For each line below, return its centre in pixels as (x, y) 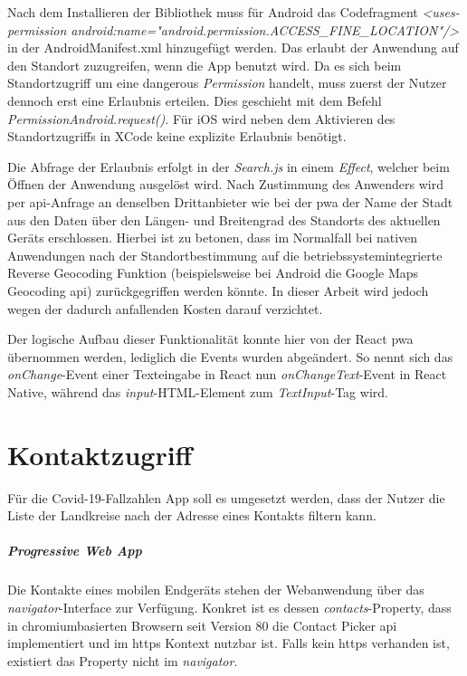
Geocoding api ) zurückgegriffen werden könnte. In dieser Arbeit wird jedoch (218, 290)
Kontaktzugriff (100, 454)
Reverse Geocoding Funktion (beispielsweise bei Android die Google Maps (213, 273)
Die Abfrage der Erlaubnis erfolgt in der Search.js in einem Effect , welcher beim (229, 166)
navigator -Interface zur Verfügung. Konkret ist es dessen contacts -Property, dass (229, 607)
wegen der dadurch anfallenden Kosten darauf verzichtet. (165, 308)
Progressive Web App (75, 551)
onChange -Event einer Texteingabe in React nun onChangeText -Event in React (227, 374)
